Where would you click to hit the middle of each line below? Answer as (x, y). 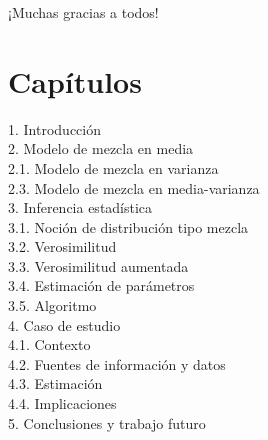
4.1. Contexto (49, 344)
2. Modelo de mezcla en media (101, 148)
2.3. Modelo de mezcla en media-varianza (134, 187)
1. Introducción (55, 128)
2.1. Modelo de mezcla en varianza (113, 167)
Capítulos (75, 80)
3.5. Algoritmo (52, 305)
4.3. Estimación (55, 383)
